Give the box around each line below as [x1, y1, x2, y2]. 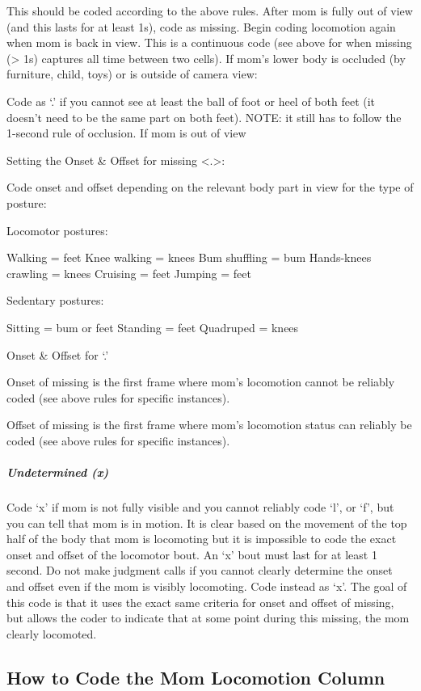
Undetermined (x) [6, 464, 109, 481]
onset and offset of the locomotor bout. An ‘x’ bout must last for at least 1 [6, 546, 377, 562]
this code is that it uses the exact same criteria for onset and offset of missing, [6, 593, 394, 610]
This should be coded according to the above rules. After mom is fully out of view [6, 2, 413, 19]
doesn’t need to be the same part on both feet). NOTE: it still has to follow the [6, 108, 402, 125]
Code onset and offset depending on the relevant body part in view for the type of [6, 179, 414, 196]
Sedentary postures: [6, 292, 104, 309]
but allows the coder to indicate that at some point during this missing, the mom [6, 609, 410, 626]
